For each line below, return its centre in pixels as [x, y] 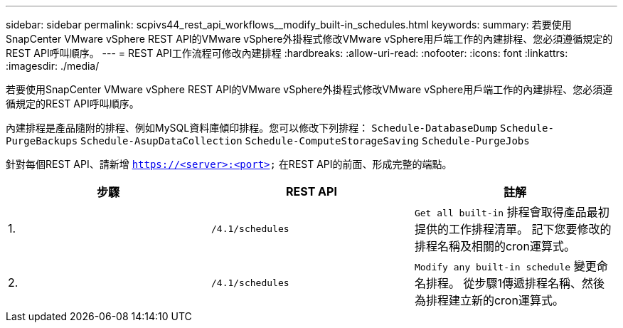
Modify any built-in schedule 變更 [505, 266]
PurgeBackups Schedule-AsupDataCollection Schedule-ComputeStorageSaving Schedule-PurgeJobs [268, 141]
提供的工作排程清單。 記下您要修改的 [513, 229]
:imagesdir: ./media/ [53, 66]
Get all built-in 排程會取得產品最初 [512, 212]
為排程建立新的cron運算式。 [489, 300]
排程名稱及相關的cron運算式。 [495, 246]
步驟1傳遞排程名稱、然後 [539, 283]
